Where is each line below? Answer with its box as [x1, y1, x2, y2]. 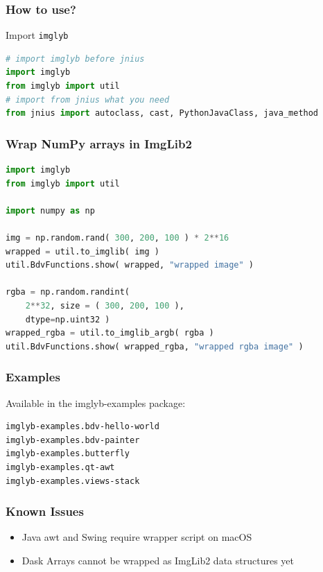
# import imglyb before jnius [6, 53, 145, 64]
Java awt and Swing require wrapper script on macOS [21, 530, 252, 544]
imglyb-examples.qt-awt [6, 462, 115, 472]
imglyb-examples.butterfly [6, 449, 130, 459]
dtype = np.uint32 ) [25, 314, 110, 324]
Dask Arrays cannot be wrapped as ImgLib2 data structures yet [21, 553, 294, 567]
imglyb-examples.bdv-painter [6, 435, 140, 445]
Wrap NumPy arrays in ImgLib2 [6, 135, 192, 152]
